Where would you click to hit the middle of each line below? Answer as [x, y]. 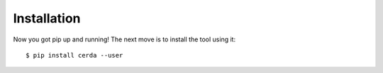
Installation [47, 18]
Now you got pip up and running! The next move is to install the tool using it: [124, 39]
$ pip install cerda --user [74, 55]
